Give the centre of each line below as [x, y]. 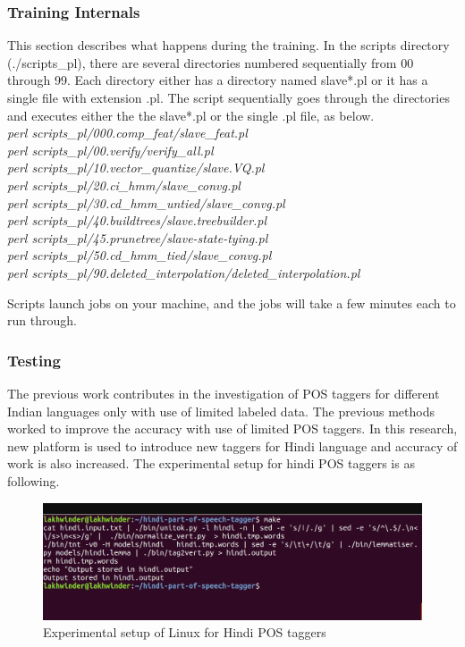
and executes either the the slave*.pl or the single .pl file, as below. [191, 115]
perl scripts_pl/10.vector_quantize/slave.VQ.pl [136, 168]
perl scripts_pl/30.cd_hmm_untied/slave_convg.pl [146, 202]
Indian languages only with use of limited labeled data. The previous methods [221, 411]
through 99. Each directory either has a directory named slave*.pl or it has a [218, 80]
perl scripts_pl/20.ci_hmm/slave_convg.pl [124, 185]
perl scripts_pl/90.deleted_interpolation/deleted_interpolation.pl [184, 272]
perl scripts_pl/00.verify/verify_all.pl [110, 150]
